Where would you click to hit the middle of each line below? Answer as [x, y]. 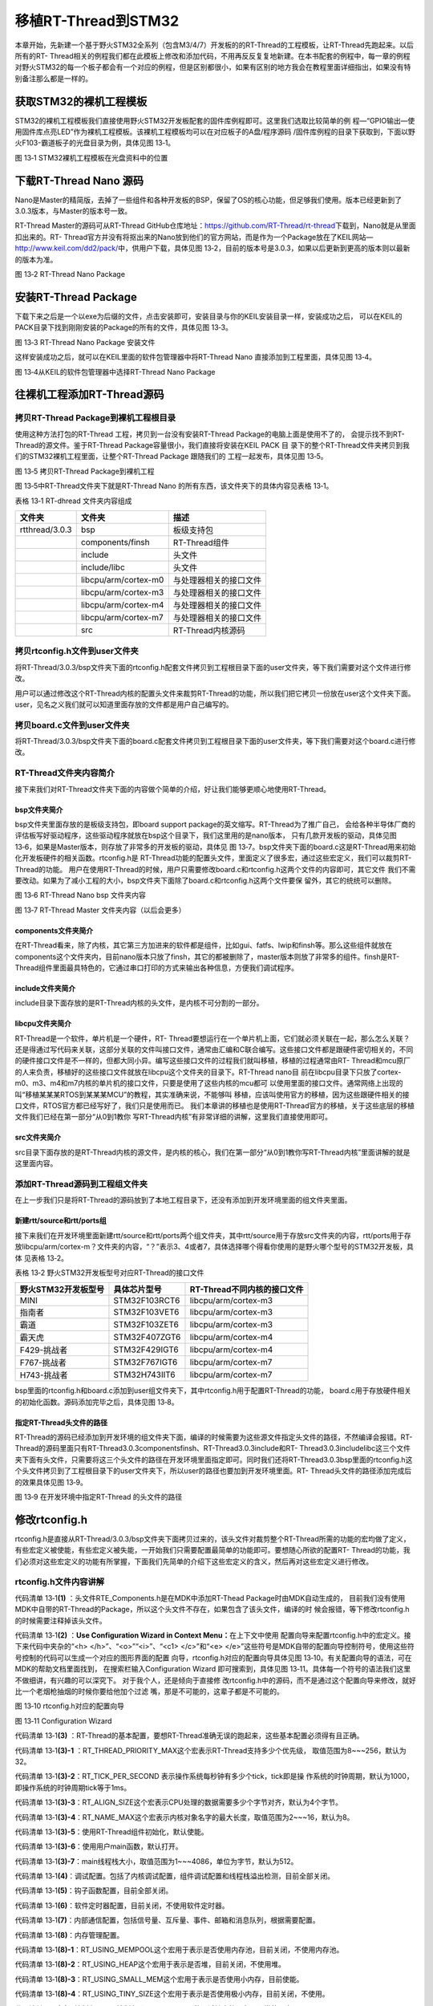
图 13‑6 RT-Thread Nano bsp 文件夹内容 [80, 895]
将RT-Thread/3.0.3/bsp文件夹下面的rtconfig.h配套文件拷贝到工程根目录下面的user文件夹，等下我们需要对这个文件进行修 [213, 667]
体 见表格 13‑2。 [41, 1258]
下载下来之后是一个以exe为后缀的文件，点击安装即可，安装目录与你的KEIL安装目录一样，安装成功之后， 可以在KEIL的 [208, 316]
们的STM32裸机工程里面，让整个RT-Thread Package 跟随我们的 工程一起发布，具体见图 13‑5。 [171, 457]
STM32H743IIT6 [144, 1375]
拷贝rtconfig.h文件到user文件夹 [77, 652]
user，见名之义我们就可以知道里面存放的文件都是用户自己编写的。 [124, 704]
